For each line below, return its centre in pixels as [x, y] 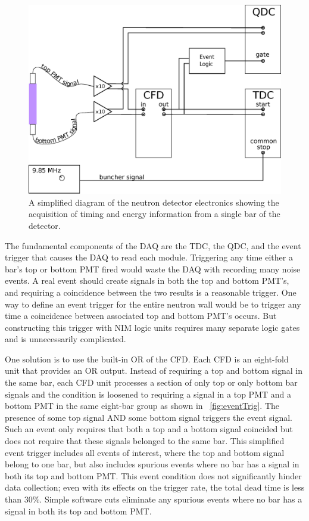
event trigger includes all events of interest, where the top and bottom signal [145, 452]
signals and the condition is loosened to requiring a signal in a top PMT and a [148, 394]
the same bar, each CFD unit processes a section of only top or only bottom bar [151, 382]
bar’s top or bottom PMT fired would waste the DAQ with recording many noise [153, 269]
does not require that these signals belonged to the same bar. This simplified [145, 441]
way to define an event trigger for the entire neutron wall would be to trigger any [153, 304]
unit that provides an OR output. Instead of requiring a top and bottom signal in [154, 370]
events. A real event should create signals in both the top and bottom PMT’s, [147, 280]
